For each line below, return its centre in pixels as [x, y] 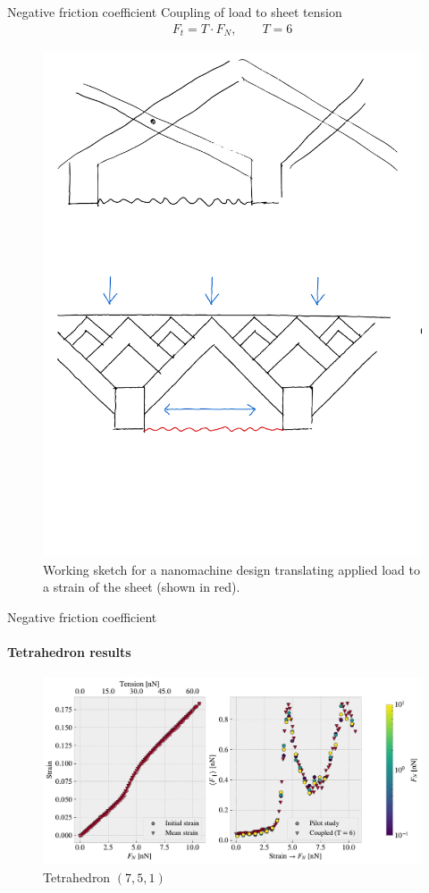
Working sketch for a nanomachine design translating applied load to [231, 569]
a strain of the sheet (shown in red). [142, 587]
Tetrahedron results [69, 652]
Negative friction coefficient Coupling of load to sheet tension [175, 12]
